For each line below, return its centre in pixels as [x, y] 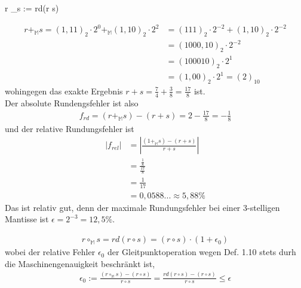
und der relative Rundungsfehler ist [70, 128]
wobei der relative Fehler [50, 252]
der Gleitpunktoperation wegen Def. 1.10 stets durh [202, 252]
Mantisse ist [27, 219]
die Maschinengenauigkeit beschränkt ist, [80, 263]
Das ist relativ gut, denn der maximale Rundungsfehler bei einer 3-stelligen [142, 207]
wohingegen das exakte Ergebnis [64, 91]
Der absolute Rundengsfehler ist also [72, 102]
